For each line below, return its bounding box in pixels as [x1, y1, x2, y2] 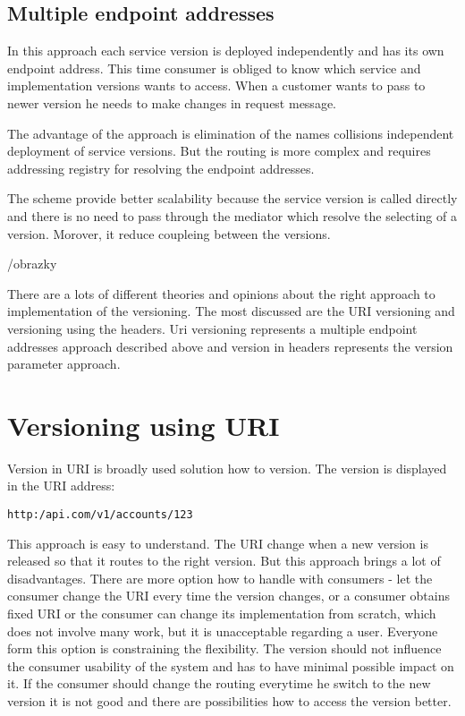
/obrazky [7, 254, 57, 273]
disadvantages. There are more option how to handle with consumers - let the [7, 568, 433, 587]
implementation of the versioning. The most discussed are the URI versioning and [7, 302, 455, 320]
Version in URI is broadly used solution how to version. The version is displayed [7, 458, 447, 477]
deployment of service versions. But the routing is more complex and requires [7, 141, 431, 160]
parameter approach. [7, 354, 121, 373]
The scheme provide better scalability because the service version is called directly [7, 189, 458, 208]
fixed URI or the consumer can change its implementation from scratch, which [7, 604, 436, 623]
